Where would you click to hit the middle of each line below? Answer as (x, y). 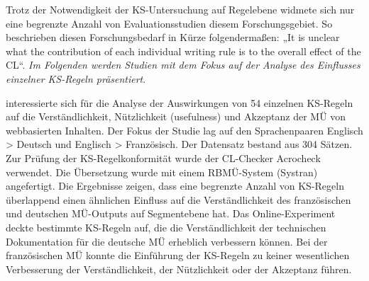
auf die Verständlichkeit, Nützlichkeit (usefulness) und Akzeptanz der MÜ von (176, 116)
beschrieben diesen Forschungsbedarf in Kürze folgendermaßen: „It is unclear (173, 37)
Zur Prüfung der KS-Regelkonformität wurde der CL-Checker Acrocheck (163, 157)
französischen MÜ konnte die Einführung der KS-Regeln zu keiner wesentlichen (178, 255)
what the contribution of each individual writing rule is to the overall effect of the (183, 51)
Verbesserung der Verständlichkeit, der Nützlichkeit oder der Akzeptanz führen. (179, 269)
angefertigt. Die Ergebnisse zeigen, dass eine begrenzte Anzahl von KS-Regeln (175, 186)
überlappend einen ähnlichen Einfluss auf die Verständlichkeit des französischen (178, 199)
